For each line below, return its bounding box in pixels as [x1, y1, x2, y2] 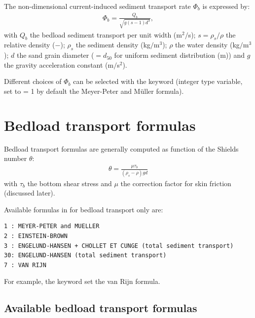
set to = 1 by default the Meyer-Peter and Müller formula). [4, 85, 184, 96]
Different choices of [4, 76, 62, 86]
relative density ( [4, 40, 55, 50]
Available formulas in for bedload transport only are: [4, 204, 163, 214]
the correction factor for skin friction [120, 178, 231, 188]
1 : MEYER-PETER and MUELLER [4, 223, 100, 230]
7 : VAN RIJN [4, 261, 46, 269]
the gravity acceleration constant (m [4, 59, 114, 70]
